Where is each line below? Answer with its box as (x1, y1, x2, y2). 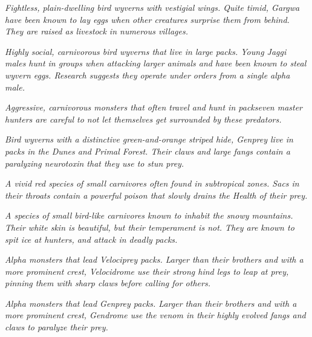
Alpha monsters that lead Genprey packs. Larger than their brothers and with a (5, 297, 297, 309)
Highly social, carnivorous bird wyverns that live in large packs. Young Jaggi (5, 45, 287, 57)
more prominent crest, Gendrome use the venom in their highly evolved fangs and (5, 309, 306, 321)
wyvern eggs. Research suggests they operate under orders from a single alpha (5, 68, 290, 81)
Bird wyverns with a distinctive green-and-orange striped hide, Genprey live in (5, 133, 293, 146)
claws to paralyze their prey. (5, 321, 108, 333)
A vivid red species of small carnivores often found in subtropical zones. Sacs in (5, 177, 299, 190)
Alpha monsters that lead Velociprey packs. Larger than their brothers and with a (5, 253, 304, 266)
